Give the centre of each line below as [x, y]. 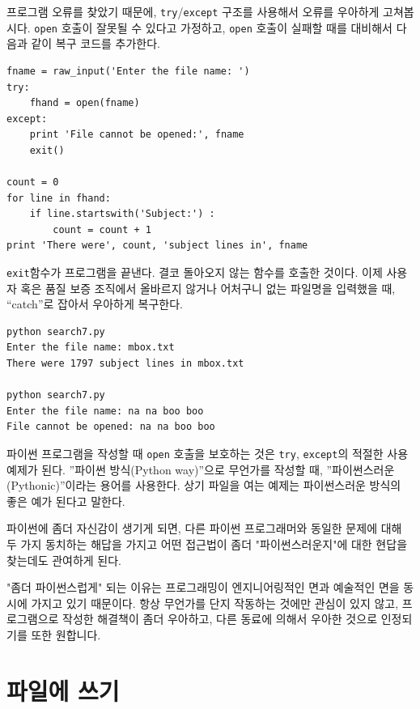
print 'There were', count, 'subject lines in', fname [157, 246]
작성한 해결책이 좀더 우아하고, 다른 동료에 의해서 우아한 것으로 [220, 619]
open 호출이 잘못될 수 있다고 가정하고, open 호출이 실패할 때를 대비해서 [214, 27]
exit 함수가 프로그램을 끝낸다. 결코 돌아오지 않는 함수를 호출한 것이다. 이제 [195, 272]
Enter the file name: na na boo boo [105, 411]
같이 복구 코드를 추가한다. [95, 43]
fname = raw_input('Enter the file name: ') [128, 71]
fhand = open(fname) [85, 103]
